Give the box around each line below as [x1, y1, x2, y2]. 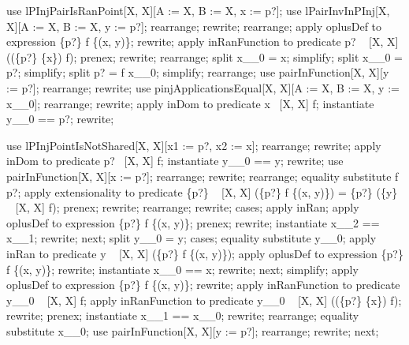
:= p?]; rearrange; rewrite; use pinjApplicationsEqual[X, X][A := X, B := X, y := [6, 79, 400, 96]
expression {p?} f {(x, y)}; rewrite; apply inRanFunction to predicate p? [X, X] [6, 33, 399, 50]
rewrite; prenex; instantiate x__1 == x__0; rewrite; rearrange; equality [6, 307, 359, 324]
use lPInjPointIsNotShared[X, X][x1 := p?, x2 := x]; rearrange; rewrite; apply [6, 137, 381, 153]
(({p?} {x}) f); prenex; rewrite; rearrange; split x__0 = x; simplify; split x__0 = [6, 48, 403, 65]
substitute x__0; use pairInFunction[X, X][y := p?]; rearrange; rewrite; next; [6, 322, 379, 339]
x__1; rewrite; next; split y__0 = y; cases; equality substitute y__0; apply [6, 230, 377, 246]
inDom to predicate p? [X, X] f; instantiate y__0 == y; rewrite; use [6, 152, 344, 169]
